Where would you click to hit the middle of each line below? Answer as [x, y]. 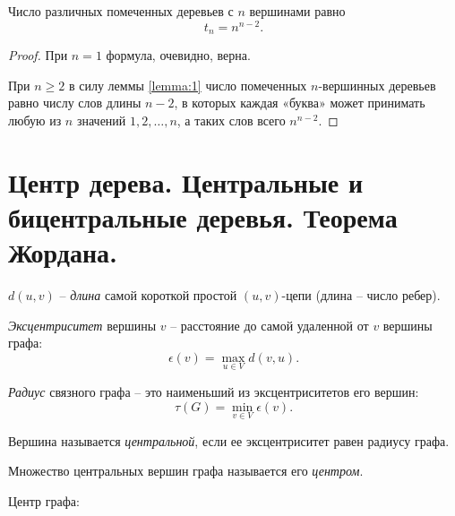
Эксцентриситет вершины [82, 325]
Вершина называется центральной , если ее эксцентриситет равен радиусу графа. [229, 440]
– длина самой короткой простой [148, 295]
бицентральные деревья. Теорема [203, 216]
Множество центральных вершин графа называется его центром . [186, 471]
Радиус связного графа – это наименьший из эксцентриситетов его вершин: [214, 391]
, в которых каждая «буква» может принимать [300, 103]
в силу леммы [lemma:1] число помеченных [188, 85]
